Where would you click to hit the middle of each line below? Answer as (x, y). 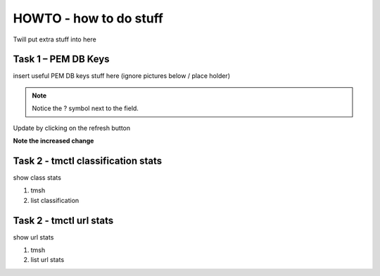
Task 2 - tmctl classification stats (87, 160)
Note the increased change (53, 141)
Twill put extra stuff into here (55, 39)
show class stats (37, 177)
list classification (55, 200)
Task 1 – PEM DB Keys (61, 59)
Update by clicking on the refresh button (72, 128)
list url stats (47, 260)
